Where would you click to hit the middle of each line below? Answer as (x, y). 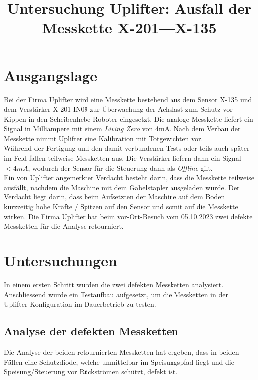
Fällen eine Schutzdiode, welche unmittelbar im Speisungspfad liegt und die (119, 361)
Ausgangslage (51, 75)
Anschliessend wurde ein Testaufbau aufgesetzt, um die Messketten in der (116, 294)
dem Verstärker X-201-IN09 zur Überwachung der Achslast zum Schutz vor (118, 109)
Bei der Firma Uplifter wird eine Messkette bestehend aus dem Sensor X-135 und (128, 99)
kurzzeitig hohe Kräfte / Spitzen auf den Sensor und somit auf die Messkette (121, 207)
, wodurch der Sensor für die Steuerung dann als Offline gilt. (120, 167)
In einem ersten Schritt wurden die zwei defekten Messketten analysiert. (114, 284)
